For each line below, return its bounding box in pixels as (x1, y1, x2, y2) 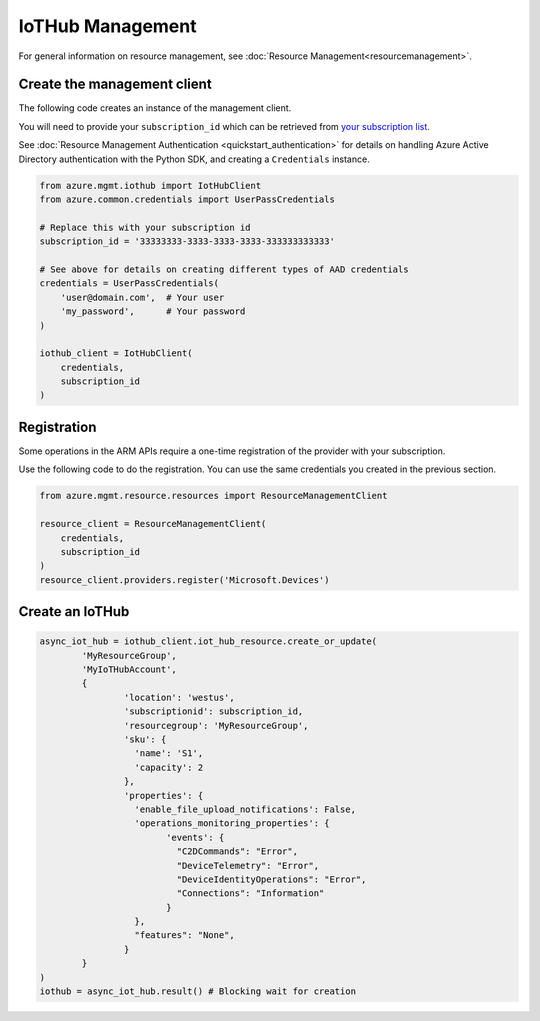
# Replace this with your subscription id (39, 221, 251, 233)
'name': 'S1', (134, 748, 204, 759)
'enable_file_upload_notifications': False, (134, 803, 357, 815)
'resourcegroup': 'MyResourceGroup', (123, 720, 309, 731)
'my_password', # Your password (60, 306, 246, 317)
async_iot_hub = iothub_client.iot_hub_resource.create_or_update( (39, 636, 378, 647)
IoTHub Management (18, 15, 197, 37)
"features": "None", (134, 930, 235, 941)
